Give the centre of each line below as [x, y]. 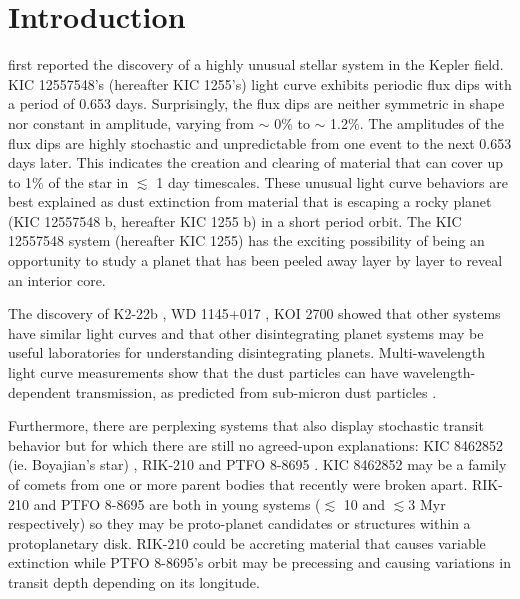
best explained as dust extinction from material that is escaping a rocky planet [250, 201]
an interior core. [57, 279]
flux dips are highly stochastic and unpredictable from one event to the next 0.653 [260, 142]
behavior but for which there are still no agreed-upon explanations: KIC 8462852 [256, 444]
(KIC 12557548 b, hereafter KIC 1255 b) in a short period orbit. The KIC [235, 220]
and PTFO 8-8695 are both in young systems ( [177, 503]
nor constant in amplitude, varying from [131, 122]
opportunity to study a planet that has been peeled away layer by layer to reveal [255, 260]
